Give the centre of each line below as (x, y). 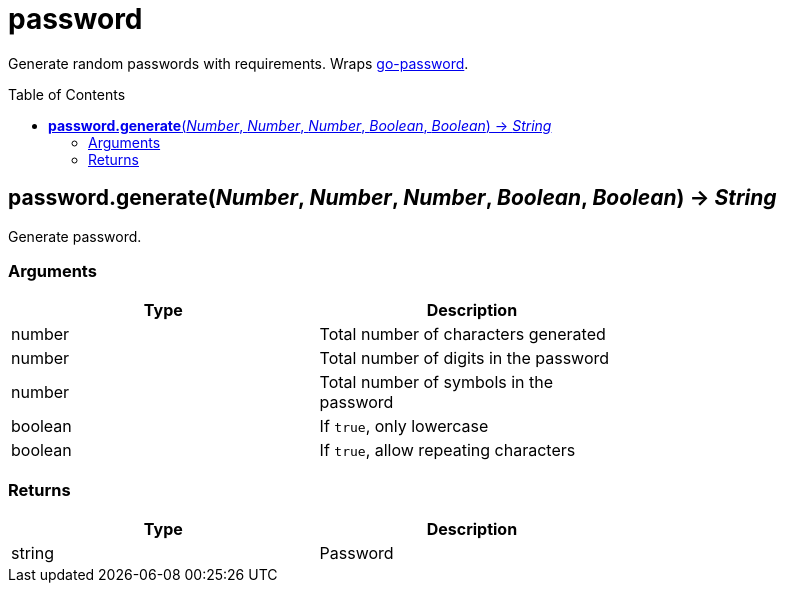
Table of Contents (67, 94)
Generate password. (75, 236)
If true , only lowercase (404, 426)
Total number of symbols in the (436, 382)
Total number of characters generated (462, 334)
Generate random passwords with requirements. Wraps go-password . (238, 63)
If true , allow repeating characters (447, 450)
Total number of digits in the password (464, 358)
